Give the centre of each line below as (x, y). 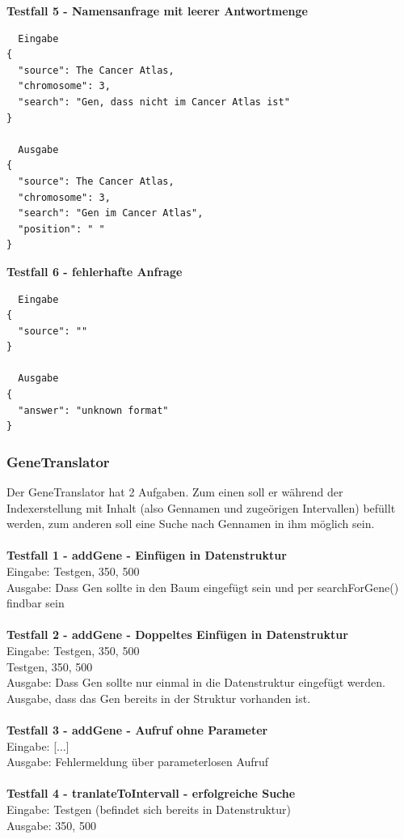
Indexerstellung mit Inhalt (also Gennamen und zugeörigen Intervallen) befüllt (201, 507)
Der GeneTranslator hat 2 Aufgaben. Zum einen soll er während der (175, 492)
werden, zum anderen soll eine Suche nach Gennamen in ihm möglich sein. (191, 524)
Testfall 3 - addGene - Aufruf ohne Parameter (137, 729)
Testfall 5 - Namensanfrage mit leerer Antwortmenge (157, 11)
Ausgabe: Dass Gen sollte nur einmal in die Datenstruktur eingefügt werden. (196, 682)
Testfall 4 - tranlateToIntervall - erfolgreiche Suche (151, 793)
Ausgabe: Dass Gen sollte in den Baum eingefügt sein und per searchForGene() (203, 587)
